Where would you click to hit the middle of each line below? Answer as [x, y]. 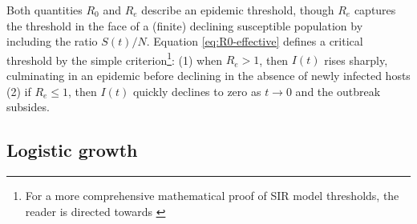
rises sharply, [356, 60]
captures [375, 10]
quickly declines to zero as [197, 91]
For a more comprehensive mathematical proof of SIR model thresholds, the [212, 196]
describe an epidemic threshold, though [238, 10]
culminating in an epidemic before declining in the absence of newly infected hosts [208, 76]
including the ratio [52, 41]
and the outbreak [338, 91]
